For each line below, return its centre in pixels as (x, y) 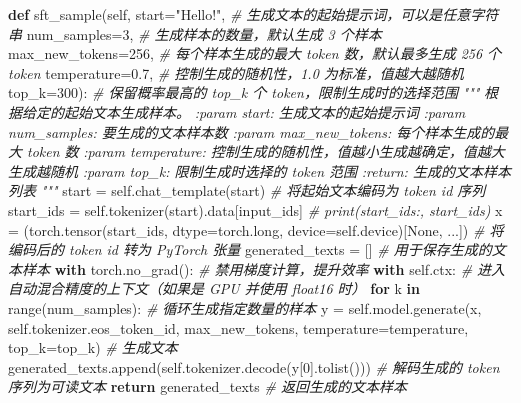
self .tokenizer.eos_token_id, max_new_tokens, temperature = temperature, (238, 327)
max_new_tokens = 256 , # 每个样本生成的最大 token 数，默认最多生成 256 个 (255, 53)
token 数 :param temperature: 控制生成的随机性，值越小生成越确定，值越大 (266, 151)
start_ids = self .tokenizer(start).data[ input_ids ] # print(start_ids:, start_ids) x (255, 209)
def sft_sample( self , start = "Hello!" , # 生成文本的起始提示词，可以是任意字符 (253, 14)
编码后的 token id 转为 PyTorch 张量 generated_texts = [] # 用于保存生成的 (250, 249)
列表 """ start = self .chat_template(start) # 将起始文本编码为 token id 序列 (247, 190)
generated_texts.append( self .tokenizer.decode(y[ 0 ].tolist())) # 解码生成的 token (254, 366)
